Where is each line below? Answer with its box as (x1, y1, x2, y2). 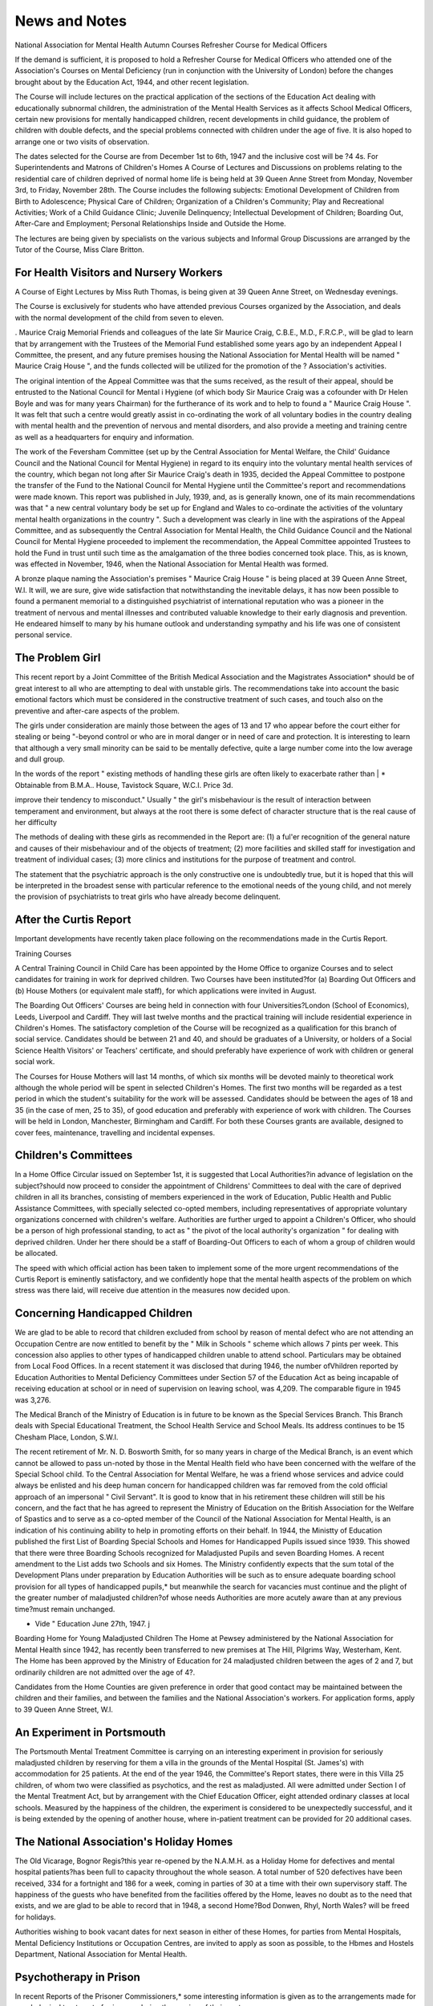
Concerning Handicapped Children (14, 1306, 192, 1320)
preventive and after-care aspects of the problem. (14, 706, 180, 716)
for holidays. (14, 1912, 56, 1922)
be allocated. (14, 1249, 58, 1258)
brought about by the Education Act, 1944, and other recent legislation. (14, 77, 249, 87)
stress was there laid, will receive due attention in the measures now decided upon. (14, 1285, 290, 1295)
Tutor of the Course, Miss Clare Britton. (14, 245, 144, 254)
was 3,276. (14, 1395, 51, 1404)
